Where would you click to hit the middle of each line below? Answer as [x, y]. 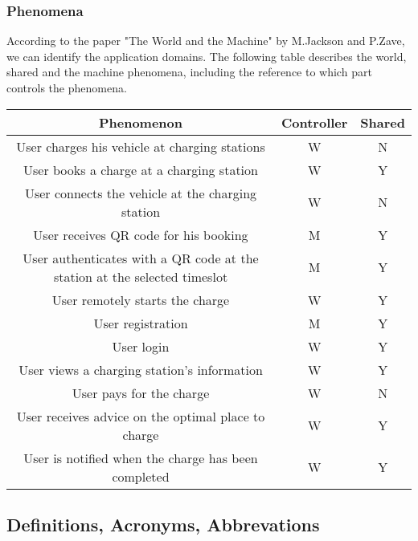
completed [141, 476]
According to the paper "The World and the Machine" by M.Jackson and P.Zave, [206, 41]
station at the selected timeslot [141, 276]
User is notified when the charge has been [141, 458]
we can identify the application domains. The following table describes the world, [207, 56]
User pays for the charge [141, 393]
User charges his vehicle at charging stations [141, 146]
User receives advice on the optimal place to [141, 416]
